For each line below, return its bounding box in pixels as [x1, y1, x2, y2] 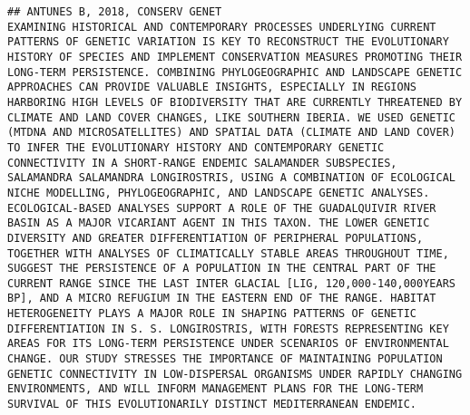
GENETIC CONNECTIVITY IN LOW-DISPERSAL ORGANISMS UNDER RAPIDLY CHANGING [7, 367, 463, 381]
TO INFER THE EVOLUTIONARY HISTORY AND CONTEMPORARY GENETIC [7, 140, 385, 154]
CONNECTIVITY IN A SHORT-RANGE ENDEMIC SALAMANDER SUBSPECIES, [7, 156, 397, 169]
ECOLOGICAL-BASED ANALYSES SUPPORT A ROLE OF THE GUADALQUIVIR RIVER [7, 201, 436, 215]
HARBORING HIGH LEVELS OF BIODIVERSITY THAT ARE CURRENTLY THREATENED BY [7, 95, 463, 109]
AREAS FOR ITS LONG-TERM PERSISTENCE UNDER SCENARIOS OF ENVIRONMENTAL [7, 337, 449, 351]
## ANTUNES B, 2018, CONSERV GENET [7, 5, 222, 18]
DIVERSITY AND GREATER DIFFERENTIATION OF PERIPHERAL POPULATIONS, [7, 231, 424, 245]
